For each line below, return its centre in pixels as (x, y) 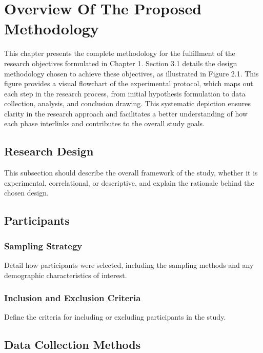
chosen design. (26, 193)
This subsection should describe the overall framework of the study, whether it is (131, 173)
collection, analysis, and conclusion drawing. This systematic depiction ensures (127, 103)
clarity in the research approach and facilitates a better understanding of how (126, 113)
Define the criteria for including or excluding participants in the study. (115, 317)
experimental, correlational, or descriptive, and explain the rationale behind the (129, 182)
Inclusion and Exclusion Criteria (73, 298)
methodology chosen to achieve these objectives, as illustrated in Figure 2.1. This (131, 73)
